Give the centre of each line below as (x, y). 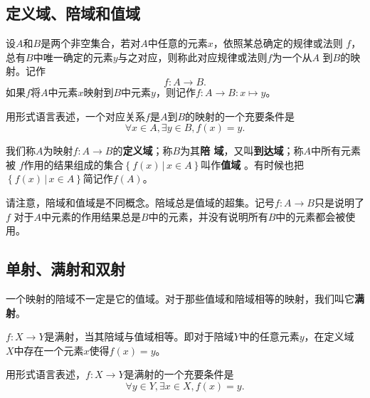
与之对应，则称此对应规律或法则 (192, 57)
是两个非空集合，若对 (91, 43)
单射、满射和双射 (65, 269)
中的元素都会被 (311, 216)
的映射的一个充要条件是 (240, 116)
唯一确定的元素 (78, 57)
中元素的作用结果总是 (91, 216)
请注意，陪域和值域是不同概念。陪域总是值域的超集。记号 (140, 202)
